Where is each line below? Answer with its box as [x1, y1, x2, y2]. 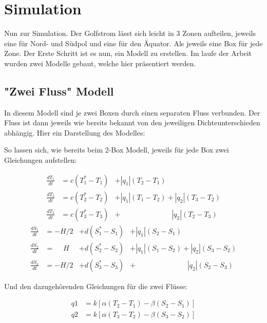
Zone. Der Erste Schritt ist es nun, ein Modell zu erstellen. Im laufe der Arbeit [4, 48, 252, 59]
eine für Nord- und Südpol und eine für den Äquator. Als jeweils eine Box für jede [4, 37, 263, 48]
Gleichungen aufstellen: [4, 155, 77, 165]
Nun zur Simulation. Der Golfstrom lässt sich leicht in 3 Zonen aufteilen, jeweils [4, 28, 256, 39]
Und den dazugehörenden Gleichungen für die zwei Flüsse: [4, 280, 187, 291]
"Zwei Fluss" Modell [4, 83, 114, 99]
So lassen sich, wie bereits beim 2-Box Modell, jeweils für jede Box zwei [4, 144, 229, 155]
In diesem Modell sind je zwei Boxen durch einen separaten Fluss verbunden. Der [4, 107, 260, 118]
